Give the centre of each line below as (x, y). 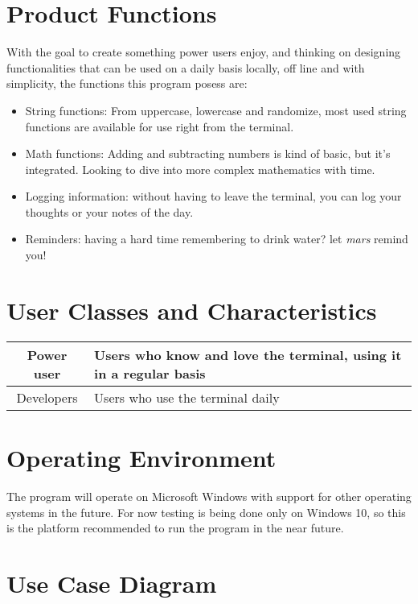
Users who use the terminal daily (187, 397)
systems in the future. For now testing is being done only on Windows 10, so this (206, 512)
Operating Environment (141, 457)
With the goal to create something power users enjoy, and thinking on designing (204, 52)
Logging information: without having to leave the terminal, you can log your (213, 196)
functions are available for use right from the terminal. (160, 126)
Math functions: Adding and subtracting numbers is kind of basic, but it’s (208, 153)
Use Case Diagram (112, 583)
